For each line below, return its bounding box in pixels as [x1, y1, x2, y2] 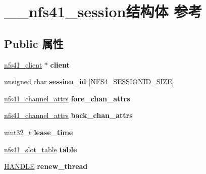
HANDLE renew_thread [4, 161, 88, 171]
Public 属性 [4, 35, 64, 51]
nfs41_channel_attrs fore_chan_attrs [4, 93, 130, 103]
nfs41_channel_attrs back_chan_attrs [4, 110, 133, 121]
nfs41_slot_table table [4, 144, 77, 154]
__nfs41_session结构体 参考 [4, 1, 202, 22]
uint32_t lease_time [4, 127, 73, 137]
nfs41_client [4, 59, 42, 70]
